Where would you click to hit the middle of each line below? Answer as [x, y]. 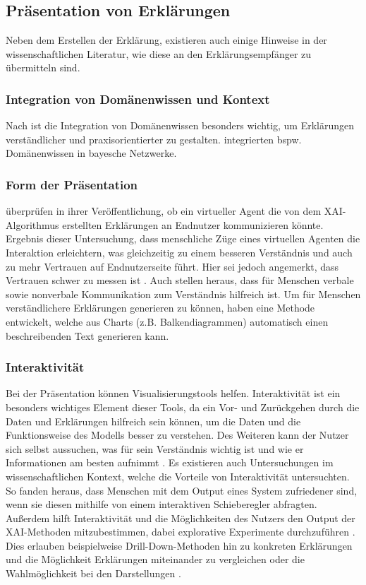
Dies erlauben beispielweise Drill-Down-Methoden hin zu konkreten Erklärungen [179, 545]
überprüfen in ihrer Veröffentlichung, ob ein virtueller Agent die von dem [164, 211]
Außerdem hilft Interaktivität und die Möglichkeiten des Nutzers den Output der [181, 518]
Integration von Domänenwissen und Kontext [138, 99]
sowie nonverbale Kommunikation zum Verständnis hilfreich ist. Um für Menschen [183, 294]
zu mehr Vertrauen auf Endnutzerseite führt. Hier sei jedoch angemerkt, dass [172, 266]
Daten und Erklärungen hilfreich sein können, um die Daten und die [153, 421]
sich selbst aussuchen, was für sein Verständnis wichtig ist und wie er [155, 448]
